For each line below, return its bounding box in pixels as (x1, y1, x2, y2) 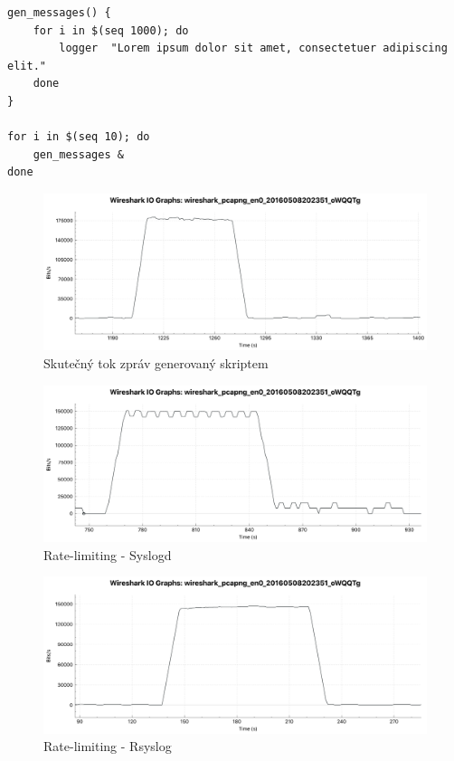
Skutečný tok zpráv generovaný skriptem (43, 354, 269, 373)
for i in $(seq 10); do (7, 130, 150, 144)
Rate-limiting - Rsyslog (43, 737, 172, 756)
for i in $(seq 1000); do (33, 24, 189, 37)
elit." (7, 59, 46, 72)
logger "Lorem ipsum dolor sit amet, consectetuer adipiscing (59, 42, 448, 55)
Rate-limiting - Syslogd (43, 545, 172, 564)
